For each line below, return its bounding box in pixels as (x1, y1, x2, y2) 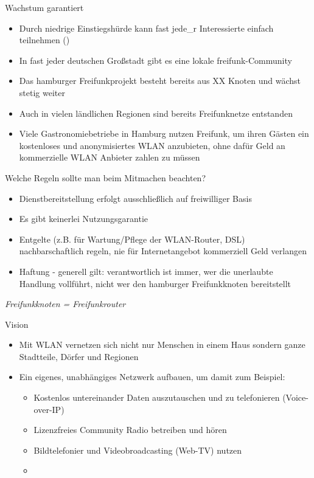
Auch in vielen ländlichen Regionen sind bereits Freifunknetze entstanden (19, 106, 293, 119)
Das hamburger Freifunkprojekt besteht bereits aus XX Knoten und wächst (19, 74, 301, 87)
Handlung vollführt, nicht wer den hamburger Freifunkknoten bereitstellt (19, 277, 291, 289)
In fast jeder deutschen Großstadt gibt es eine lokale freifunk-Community (19, 54, 292, 66)
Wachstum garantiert (5, 1, 84, 13)
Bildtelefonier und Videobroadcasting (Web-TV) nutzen (33, 443, 242, 456)
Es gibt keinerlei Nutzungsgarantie (19, 212, 148, 225)
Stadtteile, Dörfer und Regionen (19, 350, 139, 362)
